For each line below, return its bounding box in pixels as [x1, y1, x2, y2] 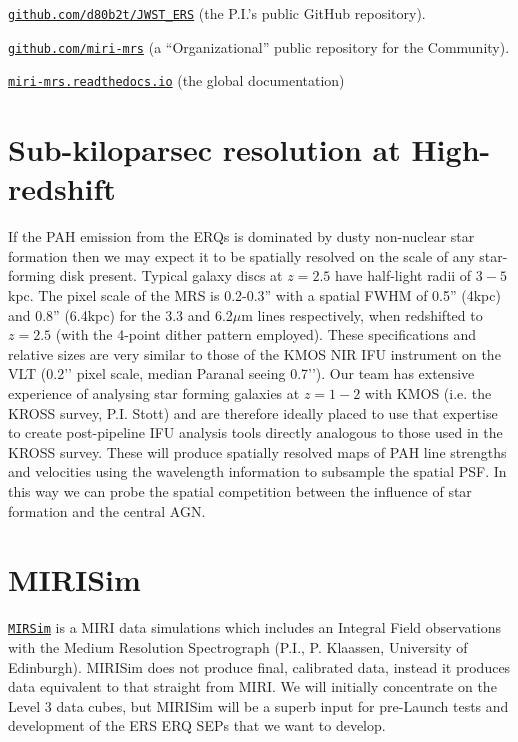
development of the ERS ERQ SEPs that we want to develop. [8, 715, 386, 736]
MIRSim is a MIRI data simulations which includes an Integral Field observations [8, 617, 502, 638]
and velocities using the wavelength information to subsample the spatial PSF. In [8, 461, 507, 482]
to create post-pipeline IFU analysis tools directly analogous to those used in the [8, 422, 503, 443]
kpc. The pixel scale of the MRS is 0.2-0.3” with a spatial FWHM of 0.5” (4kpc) [8, 285, 501, 306]
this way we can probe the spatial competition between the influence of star [8, 481, 472, 501]
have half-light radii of [334, 265, 472, 286]
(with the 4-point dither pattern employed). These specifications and [55, 324, 477, 345]
